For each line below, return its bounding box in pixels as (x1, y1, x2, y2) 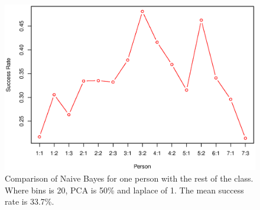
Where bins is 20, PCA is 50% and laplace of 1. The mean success (5, 183, 244, 196)
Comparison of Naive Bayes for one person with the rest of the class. (5, 172, 253, 184)
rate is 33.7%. (5, 195, 54, 208)
